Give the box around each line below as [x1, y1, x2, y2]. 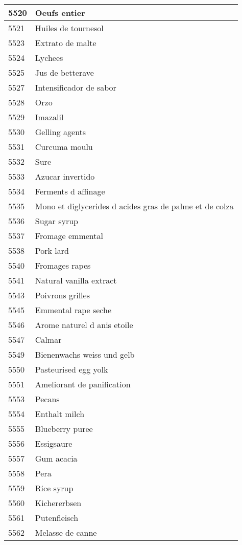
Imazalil [35, 111, 64, 123]
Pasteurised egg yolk [35, 363, 108, 375]
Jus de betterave [35, 67, 94, 78]
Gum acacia [35, 452, 78, 464]
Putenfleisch [35, 512, 79, 524]
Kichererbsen [35, 497, 82, 509]
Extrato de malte [35, 37, 96, 49]
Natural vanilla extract [35, 274, 117, 286]
